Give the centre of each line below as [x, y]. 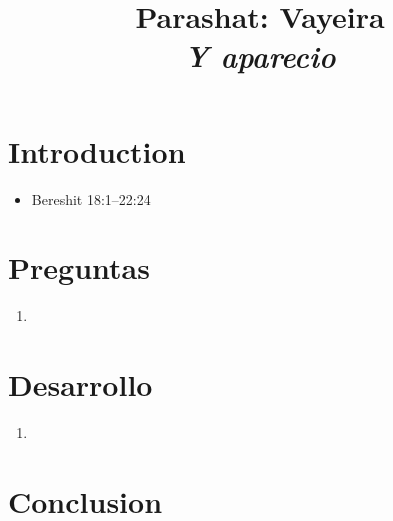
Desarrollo [80, 384]
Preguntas [79, 267]
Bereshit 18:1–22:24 [91, 198]
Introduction [97, 150]
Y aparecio [260, 56]
